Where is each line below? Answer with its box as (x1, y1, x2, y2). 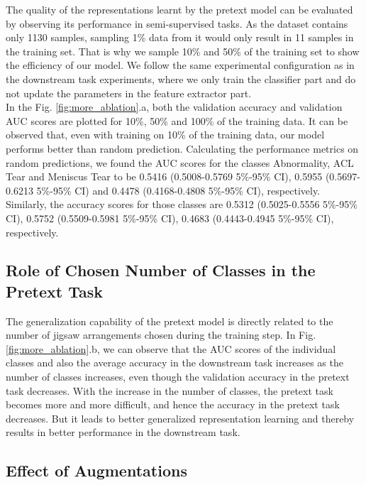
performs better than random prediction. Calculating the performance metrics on (6, 141, 359, 156)
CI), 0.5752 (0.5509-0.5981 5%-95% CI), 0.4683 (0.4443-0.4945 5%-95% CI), (6, 210, 334, 225)
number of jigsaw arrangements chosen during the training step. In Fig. (6, 327, 316, 342)
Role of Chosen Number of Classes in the (6, 259, 316, 281)
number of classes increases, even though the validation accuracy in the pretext (6, 369, 350, 384)
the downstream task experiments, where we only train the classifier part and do (6, 71, 356, 86)
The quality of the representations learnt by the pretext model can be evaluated (6, 2, 353, 16)
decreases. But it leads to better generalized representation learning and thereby (6, 410, 355, 425)
